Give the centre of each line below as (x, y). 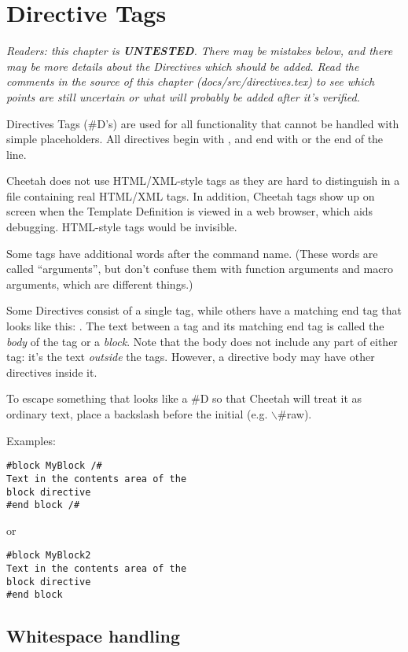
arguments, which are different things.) (100, 284)
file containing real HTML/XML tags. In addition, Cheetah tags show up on (191, 195)
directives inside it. (52, 372)
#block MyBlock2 (49, 556)
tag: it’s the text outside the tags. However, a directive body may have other (191, 357)
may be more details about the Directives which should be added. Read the (183, 66)
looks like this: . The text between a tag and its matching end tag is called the (195, 326)
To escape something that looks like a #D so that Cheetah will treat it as (184, 398)
